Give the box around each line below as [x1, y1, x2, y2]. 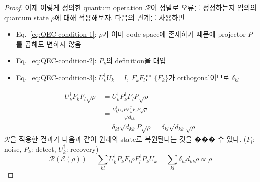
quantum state [4, 12, 49, 22]
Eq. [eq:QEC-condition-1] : [16, 29, 97, 39]
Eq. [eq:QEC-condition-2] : [16, 55, 97, 66]
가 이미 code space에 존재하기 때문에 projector [102, 29, 246, 39]
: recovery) [66, 143, 99, 154]
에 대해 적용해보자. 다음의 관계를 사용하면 [54, 12, 185, 22]
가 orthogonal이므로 [168, 72, 230, 82]
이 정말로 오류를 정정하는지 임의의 [150, 2, 257, 12]
